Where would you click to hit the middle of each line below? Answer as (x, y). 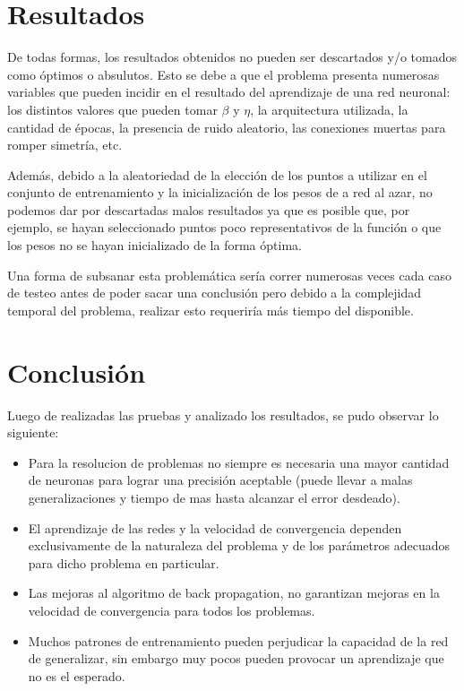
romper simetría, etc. (65, 145)
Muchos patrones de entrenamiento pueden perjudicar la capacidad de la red (238, 640)
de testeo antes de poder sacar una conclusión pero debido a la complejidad (215, 293)
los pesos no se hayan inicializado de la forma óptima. (155, 245)
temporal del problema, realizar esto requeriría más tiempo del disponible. (211, 310)
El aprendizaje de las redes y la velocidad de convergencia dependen (215, 527)
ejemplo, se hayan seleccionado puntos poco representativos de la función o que (224, 227)
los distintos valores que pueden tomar (112, 109)
